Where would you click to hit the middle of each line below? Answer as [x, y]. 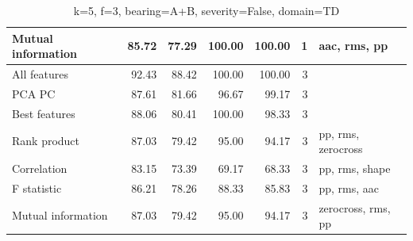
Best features [44, 113]
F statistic [37, 187]
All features [40, 74]
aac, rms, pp [353, 46]
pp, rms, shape [355, 168]
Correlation [40, 168]
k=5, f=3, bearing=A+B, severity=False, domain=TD [206, 10]
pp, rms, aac [349, 187]
